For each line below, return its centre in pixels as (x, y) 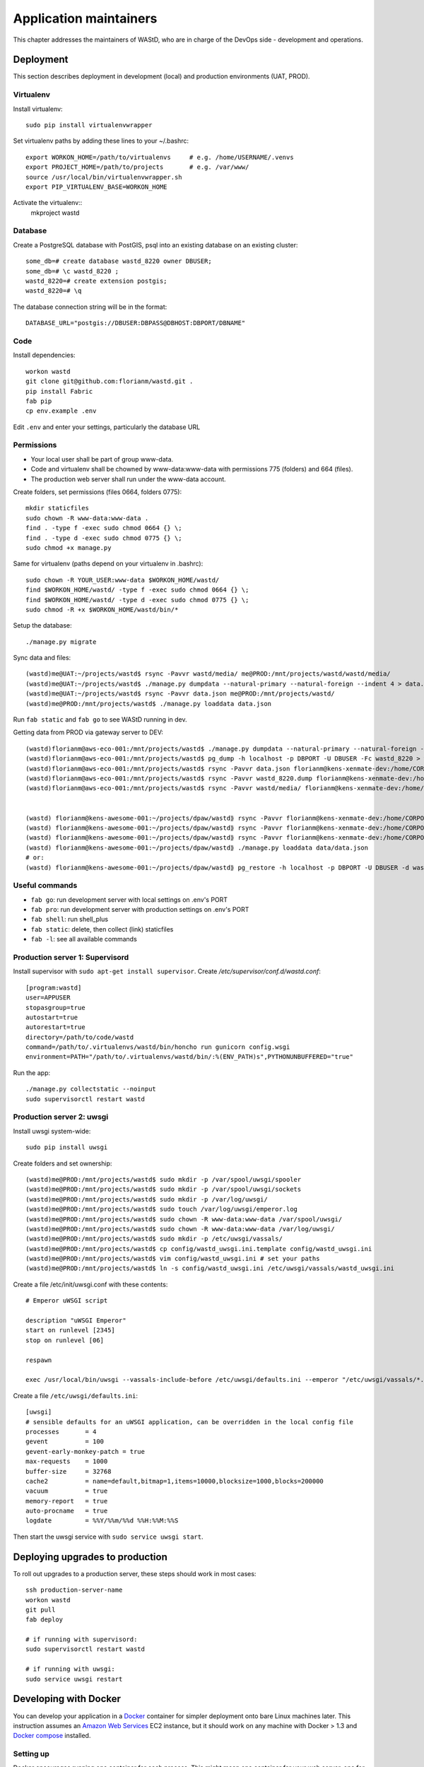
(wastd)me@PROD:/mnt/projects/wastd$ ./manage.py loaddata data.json (149, 704)
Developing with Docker (67, 1699)
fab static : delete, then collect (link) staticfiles (102, 929)
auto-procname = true (67, 1511)
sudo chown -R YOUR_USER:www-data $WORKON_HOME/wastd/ (123, 580)
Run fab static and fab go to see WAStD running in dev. (100, 720)
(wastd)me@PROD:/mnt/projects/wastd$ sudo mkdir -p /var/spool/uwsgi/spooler (164, 1179)
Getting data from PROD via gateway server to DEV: (88, 732)
